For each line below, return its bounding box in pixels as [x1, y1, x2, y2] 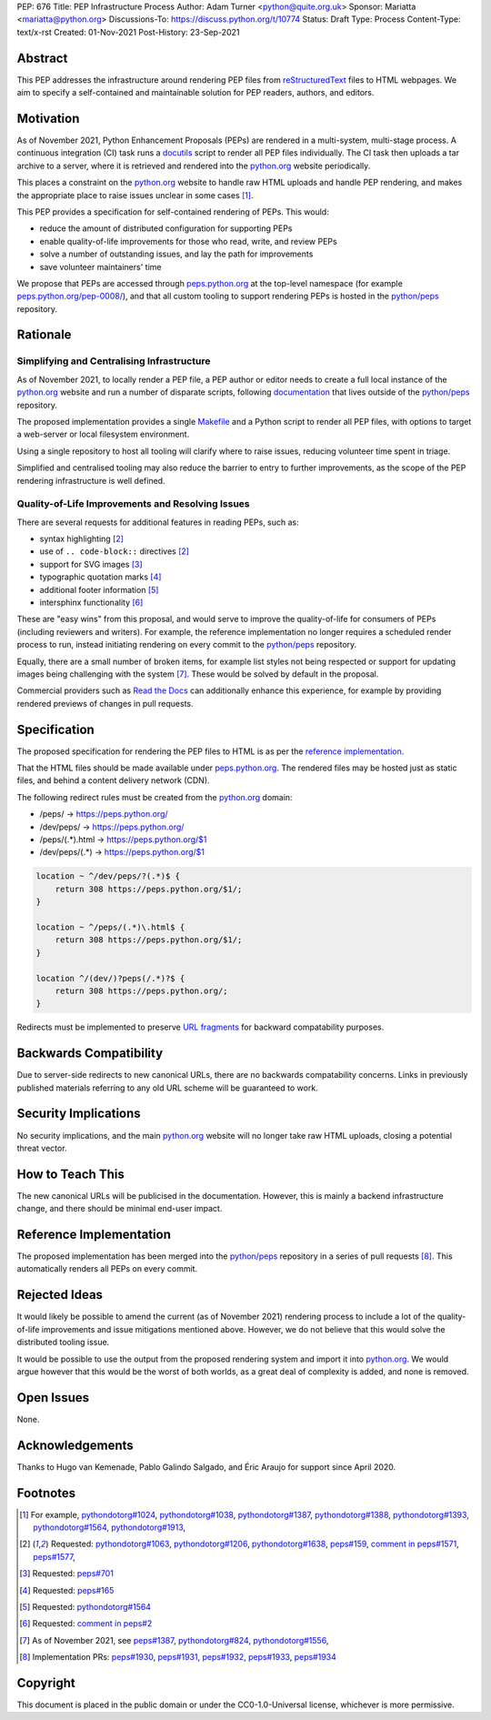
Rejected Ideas [16, 1287, 104, 1303]
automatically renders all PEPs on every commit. [16, 1263, 198, 1274]
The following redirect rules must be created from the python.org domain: [16, 791, 293, 802]
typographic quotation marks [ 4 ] [39, 571, 162, 582]
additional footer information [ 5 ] [39, 584, 159, 595]
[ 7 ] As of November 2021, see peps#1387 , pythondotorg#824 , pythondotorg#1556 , [19, 1635, 329, 1645]
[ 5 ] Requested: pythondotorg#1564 [19, 1602, 152, 1613]
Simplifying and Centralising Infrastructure [16, 355, 211, 367]
